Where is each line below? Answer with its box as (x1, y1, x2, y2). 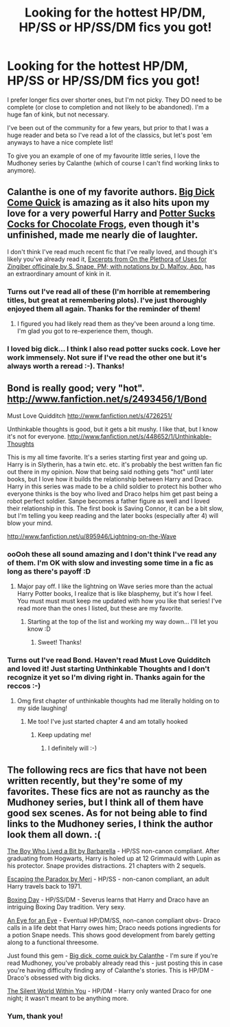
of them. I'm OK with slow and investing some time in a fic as (7, 558, 214, 568)
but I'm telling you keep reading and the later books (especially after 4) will (7, 511, 218, 519)
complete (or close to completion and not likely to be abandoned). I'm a (7, 103, 209, 111)
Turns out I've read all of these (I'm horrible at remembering (7, 287, 211, 296)
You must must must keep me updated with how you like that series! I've (16, 597, 222, 605)
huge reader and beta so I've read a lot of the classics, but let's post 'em (7, 131, 212, 139)
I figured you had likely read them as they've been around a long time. (16, 320, 215, 328)
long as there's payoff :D (7, 566, 91, 576)
